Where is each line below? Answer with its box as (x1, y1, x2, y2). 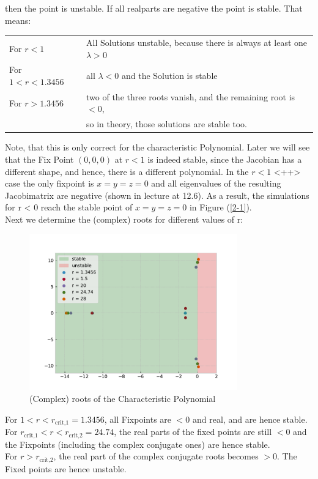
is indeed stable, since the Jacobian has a (147, 152, 302, 165)
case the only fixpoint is (5, 177, 94, 190)
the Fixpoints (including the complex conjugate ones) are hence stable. (5, 437, 270, 450)
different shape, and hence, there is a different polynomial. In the (5, 165, 249, 177)
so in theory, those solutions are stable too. (86, 117, 248, 130)
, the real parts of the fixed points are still (114, 425, 272, 438)
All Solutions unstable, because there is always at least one (86, 35, 308, 48)
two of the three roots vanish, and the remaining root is (86, 90, 295, 103)
